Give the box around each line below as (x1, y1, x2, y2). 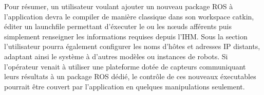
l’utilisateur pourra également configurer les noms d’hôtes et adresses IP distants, (4, 41, 260, 52)
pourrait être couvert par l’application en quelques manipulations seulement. (4, 81, 245, 91)
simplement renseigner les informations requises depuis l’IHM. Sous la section (4, 31, 248, 41)
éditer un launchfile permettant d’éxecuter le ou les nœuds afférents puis (4, 21, 232, 32)
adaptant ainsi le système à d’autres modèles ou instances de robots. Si (4, 51, 228, 61)
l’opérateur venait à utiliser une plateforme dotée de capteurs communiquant (4, 61, 246, 72)
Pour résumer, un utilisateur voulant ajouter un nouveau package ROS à (4, 1, 233, 11)
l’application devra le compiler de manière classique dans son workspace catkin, (4, 11, 254, 21)
